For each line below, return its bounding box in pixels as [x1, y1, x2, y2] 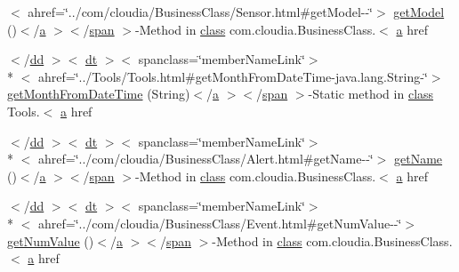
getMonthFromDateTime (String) [7, 84, 190, 103]
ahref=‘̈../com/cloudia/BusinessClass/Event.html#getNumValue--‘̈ [37, 213, 402, 232]
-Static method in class [308, 84, 434, 103]
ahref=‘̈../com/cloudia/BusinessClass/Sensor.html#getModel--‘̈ [28, 3, 374, 20]
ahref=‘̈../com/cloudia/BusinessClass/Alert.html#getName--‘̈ [37, 149, 374, 168]
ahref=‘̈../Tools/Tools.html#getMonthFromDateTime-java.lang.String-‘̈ [37, 67, 428, 85]
